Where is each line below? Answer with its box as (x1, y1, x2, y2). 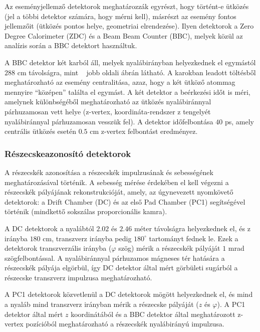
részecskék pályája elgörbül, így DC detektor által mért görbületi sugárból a (5, 262, 238, 273)
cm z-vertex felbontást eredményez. (90, 126, 198, 136)
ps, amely (224, 116, 254, 126)
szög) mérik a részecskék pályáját (118, 243, 220, 253)
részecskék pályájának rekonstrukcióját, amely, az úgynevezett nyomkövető (5, 187, 233, 197)
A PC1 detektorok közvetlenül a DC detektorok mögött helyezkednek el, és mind (5, 289, 253, 299)
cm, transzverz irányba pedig (43, 233, 132, 243)
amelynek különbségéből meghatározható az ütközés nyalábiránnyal (5, 96, 211, 107)
